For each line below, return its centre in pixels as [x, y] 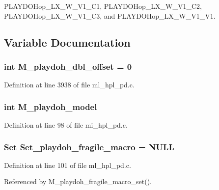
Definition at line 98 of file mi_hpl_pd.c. [66, 125]
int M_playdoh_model [51, 106]
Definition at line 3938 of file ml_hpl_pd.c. [69, 85]
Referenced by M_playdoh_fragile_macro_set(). [78, 181]
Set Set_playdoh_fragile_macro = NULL [89, 147]
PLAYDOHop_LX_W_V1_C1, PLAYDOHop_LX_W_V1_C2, [103, 6]
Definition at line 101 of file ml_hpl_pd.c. [68, 165]
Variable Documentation [67, 42]
